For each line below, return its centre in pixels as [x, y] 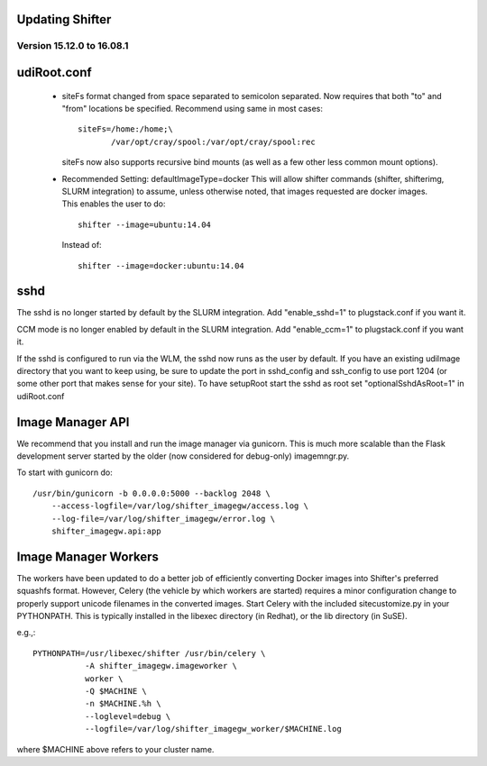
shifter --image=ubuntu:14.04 [145, 224]
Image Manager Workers [88, 556]
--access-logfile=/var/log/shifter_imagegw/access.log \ [179, 506]
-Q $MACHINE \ [116, 691]
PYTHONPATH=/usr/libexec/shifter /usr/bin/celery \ [149, 653]
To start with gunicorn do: [64, 472]
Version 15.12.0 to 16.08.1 [73, 46]
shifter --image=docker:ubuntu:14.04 [161, 265]
